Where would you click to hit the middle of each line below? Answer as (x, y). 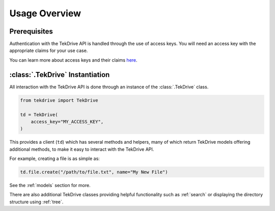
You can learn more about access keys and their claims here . (73, 60)
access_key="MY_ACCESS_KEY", (67, 122)
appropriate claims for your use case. (49, 50)
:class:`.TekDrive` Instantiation (60, 75)
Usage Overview (45, 13)
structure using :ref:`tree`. (36, 202)
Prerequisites (31, 31)
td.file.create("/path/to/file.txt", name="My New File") (94, 172)
